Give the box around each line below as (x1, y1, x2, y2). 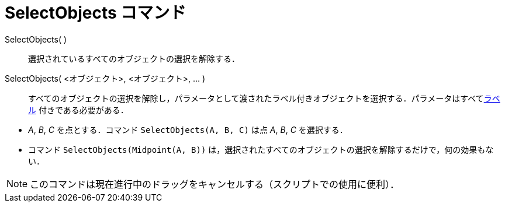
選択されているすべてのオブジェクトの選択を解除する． (28, 53, 240, 64)
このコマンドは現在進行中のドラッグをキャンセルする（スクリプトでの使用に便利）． (30, 178, 400, 190)
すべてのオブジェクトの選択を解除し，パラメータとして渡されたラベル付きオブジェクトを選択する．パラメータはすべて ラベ (28, 93, 500, 103)
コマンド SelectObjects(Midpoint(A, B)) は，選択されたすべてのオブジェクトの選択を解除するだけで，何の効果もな (28, 144, 494, 155)
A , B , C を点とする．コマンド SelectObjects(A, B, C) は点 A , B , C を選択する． (28, 124, 348, 135)
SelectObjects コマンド (5, 3, 186, 23)
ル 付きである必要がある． (28, 104, 129, 115)
